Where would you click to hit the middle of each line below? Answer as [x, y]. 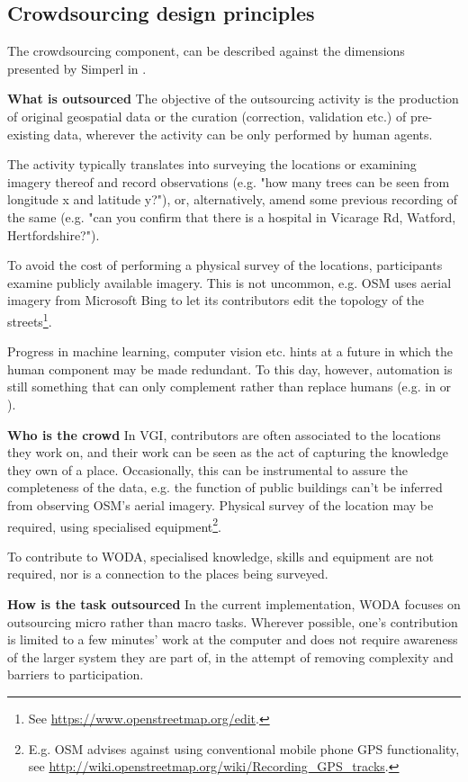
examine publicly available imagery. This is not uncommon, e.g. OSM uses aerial [229, 282]
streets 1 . [30, 319]
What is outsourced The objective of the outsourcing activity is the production [233, 99]
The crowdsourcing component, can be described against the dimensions [206, 51]
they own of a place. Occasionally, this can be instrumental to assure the [207, 469]
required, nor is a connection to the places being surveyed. [168, 574]
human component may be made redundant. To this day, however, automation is [230, 369]
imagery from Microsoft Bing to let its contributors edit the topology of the [216, 300]
